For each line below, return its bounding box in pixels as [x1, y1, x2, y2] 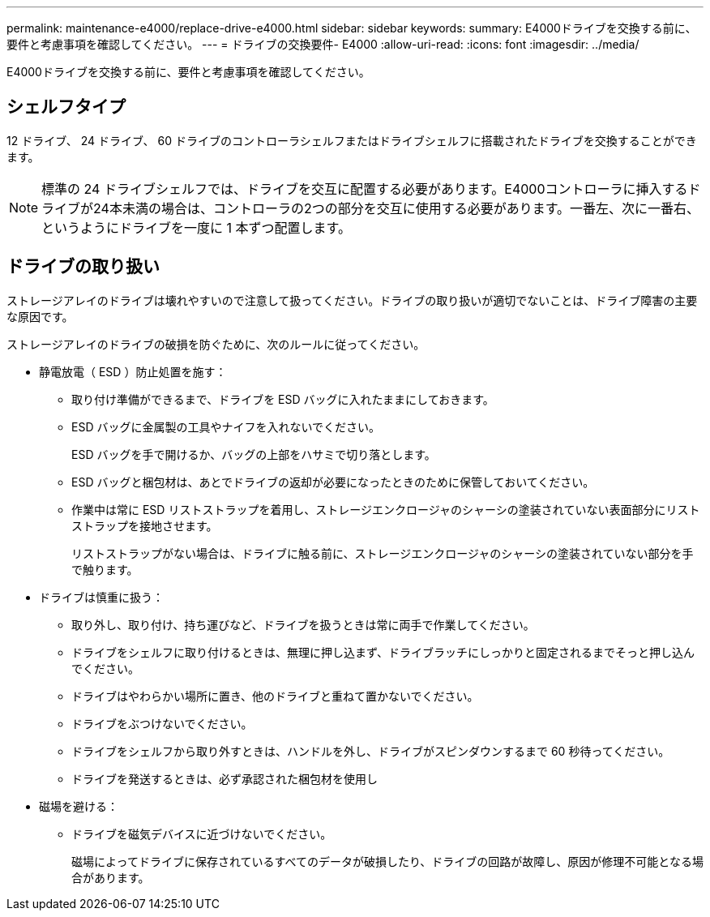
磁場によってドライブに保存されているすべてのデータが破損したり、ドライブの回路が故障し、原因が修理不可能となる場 [71, 854, 704, 868]
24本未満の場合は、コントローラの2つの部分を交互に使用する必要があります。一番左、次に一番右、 [93, 199, 700, 216]
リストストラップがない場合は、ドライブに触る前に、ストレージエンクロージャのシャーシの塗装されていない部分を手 [71, 546, 694, 560]
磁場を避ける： [39, 799, 118, 813]
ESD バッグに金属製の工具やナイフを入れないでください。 [71, 419, 381, 434]
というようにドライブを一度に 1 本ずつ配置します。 [41, 219, 351, 236]
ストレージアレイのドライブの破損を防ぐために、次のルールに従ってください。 [6, 336, 426, 351]
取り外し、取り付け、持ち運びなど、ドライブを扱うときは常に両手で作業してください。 [71, 617, 535, 632]
